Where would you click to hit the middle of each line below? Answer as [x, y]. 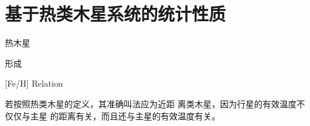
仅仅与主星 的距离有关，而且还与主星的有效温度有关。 [113, 115]
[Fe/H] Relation [34, 83]
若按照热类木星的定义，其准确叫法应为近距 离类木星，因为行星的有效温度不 [155, 103]
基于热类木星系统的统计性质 [116, 14]
